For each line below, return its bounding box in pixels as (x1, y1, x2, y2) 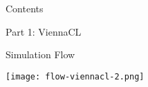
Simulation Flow (6, 47, 75, 62)
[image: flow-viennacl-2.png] (6, 71, 145, 82)
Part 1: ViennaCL (6, 24, 82, 38)
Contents (6, 1, 44, 15)
